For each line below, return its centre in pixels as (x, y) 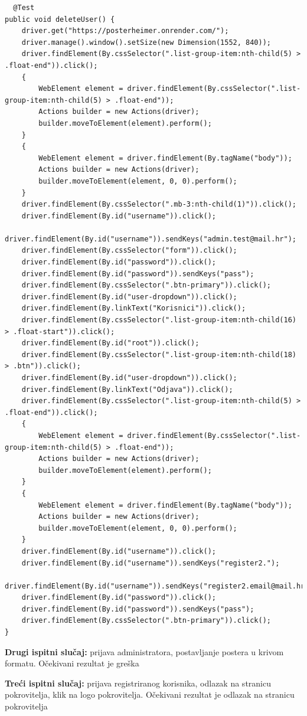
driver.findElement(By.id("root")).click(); (110, 343)
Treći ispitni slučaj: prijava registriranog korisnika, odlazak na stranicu (138, 683)
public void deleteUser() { (60, 19)
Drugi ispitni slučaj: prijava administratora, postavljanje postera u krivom (144, 651)
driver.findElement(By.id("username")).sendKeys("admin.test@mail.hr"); (151, 239)
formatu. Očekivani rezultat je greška (72, 663)
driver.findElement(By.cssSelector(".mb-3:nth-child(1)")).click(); (159, 205)
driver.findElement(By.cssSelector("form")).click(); (129, 251)
